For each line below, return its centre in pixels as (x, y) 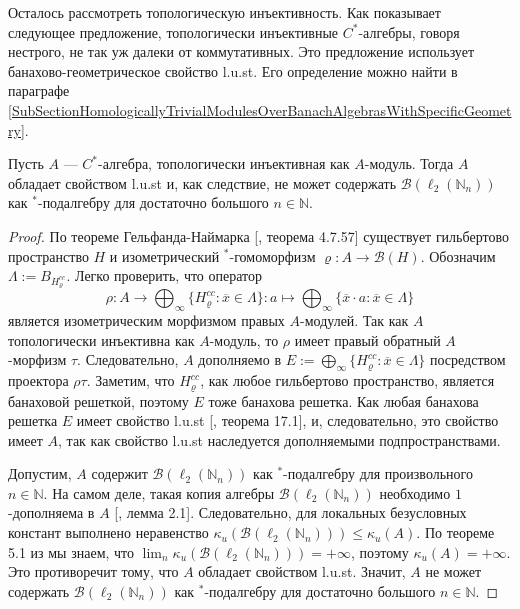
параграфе (39, 90)
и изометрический (164, 255)
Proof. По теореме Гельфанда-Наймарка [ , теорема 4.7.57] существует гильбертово (258, 235)
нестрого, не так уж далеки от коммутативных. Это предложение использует (241, 51)
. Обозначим (458, 255)
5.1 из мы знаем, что (71, 551)
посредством (468, 359)
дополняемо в (239, 359)
